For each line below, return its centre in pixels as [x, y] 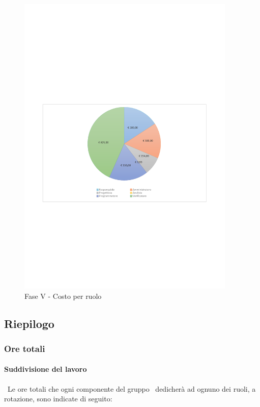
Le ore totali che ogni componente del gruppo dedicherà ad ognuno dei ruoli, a [132, 388]
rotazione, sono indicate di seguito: [58, 399]
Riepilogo [29, 323]
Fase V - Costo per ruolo [63, 296]
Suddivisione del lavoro [46, 369]
